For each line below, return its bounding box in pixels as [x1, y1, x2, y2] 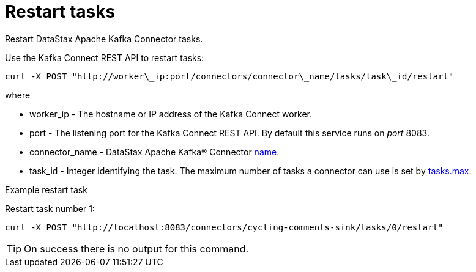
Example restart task [5, 184, 87, 195]
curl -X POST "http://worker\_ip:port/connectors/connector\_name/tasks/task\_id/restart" [5, 71, 454, 81]
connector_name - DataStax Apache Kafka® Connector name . [29, 146, 280, 157]
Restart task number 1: [5, 203, 95, 214]
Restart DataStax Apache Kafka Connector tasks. [5, 33, 203, 44]
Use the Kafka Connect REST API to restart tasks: [5, 52, 204, 63]
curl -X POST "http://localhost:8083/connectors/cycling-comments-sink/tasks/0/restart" [5, 222, 444, 232]
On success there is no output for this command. [24, 242, 249, 255]
